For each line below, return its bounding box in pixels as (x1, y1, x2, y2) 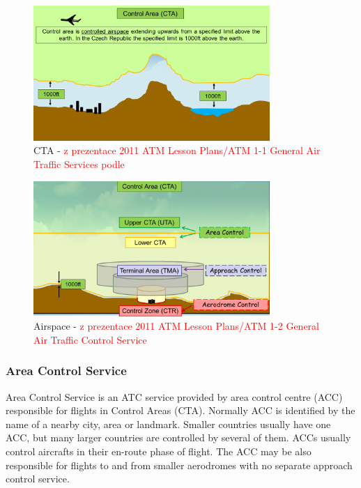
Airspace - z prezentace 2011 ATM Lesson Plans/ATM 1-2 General (33, 319, 319, 333)
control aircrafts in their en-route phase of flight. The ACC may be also (6, 444, 312, 459)
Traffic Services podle (33, 156, 125, 171)
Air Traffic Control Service (33, 332, 147, 346)
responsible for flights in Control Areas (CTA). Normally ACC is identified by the (6, 403, 355, 418)
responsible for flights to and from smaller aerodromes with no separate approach (6, 457, 353, 472)
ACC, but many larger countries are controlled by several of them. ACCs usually (6, 430, 351, 445)
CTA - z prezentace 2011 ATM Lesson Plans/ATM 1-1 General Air (33, 143, 321, 158)
